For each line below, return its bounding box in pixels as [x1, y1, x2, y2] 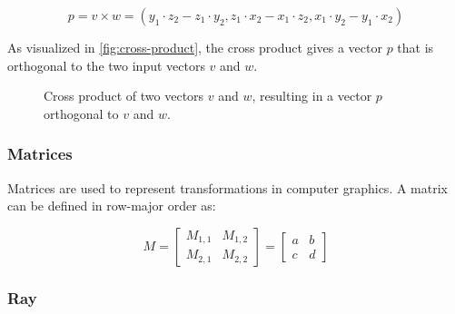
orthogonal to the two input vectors [7, 55, 205, 74]
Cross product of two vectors [44, 86, 204, 105]
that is [397, 38, 434, 56]
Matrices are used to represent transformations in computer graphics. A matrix [7, 178, 448, 197]
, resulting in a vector [252, 86, 372, 105]
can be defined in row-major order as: [7, 196, 216, 215]
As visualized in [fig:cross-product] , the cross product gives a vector [7, 38, 382, 56]
